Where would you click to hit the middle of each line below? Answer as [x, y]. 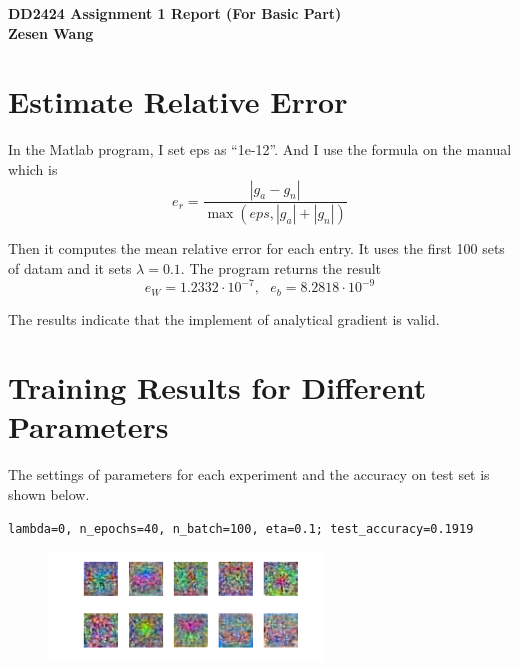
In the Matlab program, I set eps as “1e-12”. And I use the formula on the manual [260, 149]
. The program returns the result [281, 267]
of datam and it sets [70, 267]
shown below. [49, 494]
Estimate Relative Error [178, 101]
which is [33, 168]
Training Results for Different [217, 387]
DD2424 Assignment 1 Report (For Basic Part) [175, 13]
